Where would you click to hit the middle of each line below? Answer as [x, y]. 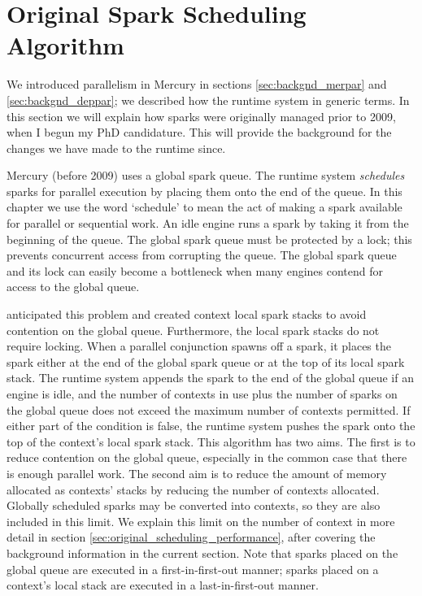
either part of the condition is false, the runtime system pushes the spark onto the [211, 426]
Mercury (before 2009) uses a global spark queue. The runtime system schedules [206, 175]
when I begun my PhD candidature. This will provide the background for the [199, 132]
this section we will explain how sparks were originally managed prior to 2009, [201, 116]
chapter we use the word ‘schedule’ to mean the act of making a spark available [204, 207]
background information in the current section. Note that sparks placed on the [202, 552]
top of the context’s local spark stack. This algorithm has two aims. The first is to [211, 441]
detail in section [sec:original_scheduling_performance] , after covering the [191, 537]
